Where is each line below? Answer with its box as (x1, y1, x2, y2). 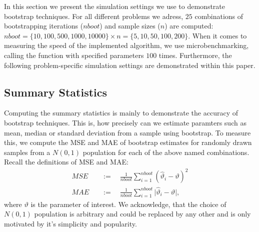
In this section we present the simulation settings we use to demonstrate (4, 1, 225, 11)
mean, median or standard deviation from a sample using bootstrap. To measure (4, 127, 251, 137)
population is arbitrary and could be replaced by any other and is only (34, 208, 251, 219)
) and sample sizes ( (99, 20, 160, 31)
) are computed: (164, 20, 213, 31)
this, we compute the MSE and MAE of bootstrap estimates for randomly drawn (4, 137, 252, 147)
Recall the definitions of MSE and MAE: (4, 156, 128, 167)
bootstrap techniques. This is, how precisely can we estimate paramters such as (4, 117, 246, 127)
